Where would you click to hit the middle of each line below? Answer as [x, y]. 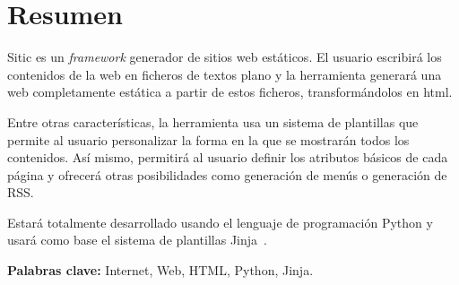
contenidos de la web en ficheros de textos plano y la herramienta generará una [225, 74]
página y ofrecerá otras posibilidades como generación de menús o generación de [227, 174]
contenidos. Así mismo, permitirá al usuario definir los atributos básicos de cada [228, 157]
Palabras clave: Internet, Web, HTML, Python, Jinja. [160, 270]
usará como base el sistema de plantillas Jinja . [137, 240]
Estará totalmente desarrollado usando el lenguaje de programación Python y [220, 222]
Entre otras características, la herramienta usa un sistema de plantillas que [213, 121]
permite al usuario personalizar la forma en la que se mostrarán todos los [208, 139]
